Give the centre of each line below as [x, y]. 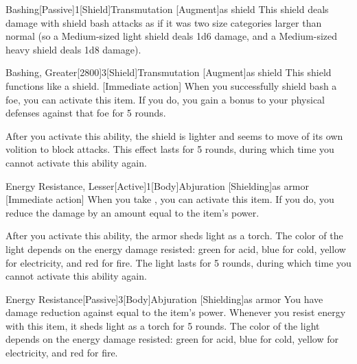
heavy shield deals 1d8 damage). [73, 49]
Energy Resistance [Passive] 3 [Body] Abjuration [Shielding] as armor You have [164, 299]
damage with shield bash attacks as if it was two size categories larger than [164, 22]
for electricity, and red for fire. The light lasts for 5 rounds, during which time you [178, 262]
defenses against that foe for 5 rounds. [86, 113]
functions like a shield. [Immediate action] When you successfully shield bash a [171, 85]
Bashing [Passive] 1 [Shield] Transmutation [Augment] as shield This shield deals [167, 9]
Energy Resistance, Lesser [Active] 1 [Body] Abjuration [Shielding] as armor [158, 185]
